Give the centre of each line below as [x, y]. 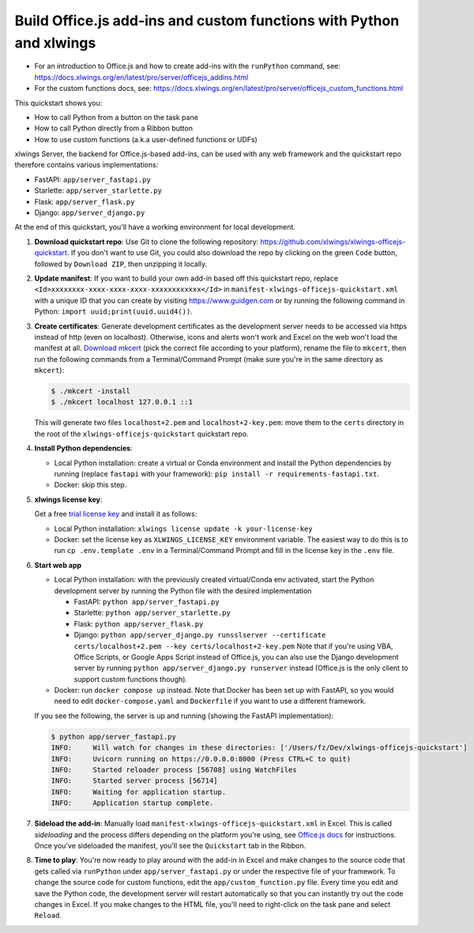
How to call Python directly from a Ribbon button [114, 128]
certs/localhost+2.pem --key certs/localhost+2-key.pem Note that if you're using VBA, [233, 646]
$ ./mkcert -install [90, 391]
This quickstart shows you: [58, 103]
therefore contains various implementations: [87, 165]
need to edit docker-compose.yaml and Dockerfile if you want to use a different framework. [210, 701]
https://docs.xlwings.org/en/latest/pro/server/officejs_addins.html [141, 77]
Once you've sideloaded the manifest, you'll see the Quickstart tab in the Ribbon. [170, 845]
